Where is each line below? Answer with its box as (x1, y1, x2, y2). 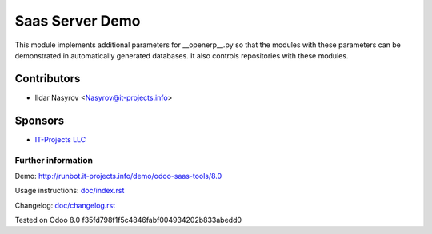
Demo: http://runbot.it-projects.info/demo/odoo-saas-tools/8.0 (14, 171, 222, 180)
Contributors (14, 72, 81, 85)
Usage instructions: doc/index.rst (14, 186, 125, 196)
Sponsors (14, 113, 64, 127)
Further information (14, 154, 94, 165)
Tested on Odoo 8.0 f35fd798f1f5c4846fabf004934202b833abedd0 (14, 216, 242, 225)
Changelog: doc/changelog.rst (14, 200, 116, 210)
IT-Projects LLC (34, 134, 86, 144)
